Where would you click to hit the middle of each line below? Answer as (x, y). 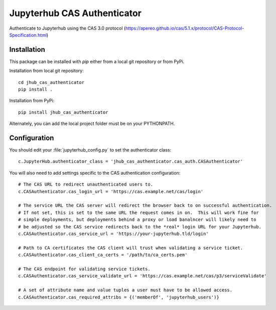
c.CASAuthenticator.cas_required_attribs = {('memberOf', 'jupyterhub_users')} (119, 297)
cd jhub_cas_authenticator (51, 82)
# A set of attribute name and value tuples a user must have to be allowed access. (125, 290)
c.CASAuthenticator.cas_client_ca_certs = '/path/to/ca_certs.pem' (103, 255)
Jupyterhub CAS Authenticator (75, 13)
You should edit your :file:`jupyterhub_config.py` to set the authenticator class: (90, 150)
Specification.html (28, 35)
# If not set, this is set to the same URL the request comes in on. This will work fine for (139, 212)
